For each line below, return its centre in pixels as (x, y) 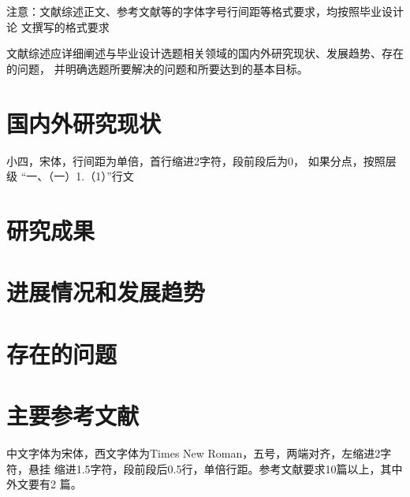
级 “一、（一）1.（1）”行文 (70, 176)
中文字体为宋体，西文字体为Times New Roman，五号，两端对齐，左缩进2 (194, 452)
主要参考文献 (73, 415)
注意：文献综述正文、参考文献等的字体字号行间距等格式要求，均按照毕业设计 (205, 11)
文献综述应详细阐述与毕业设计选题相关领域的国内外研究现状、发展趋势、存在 (205, 53)
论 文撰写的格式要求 (58, 26)
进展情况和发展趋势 (106, 292)
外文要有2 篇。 (44, 484)
